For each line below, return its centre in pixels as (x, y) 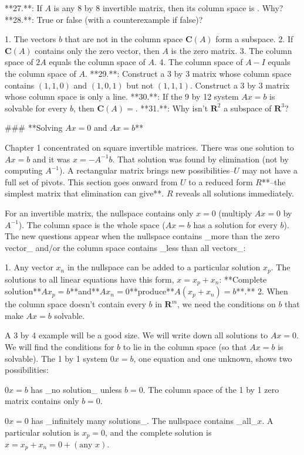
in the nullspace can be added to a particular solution (164, 267)
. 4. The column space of (198, 62)
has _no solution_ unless (76, 389)
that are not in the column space (124, 39)
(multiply (235, 213)
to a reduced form (221, 181)
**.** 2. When (262, 291)
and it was (51, 159)
